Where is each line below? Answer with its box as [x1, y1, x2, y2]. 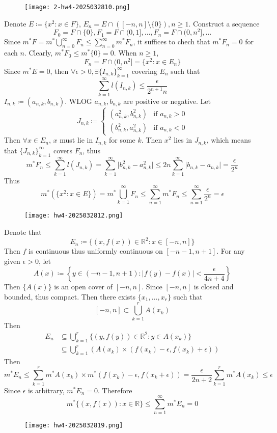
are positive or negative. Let [123, 95, 211, 106]
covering [131, 65, 157, 76]
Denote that [4, 227, 42, 237]
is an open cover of [54, 281, 113, 292]
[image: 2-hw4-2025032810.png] [24, 4, 130, 11]
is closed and [193, 281, 234, 292]
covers [53, 145, 72, 155]
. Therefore [98, 385, 132, 395]
